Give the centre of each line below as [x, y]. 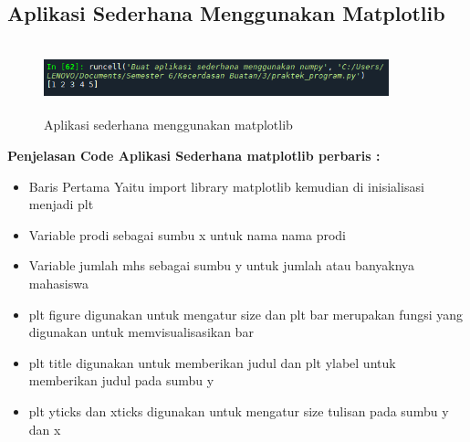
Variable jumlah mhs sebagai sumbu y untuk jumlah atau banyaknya [222, 265]
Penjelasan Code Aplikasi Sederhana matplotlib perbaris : [194, 155]
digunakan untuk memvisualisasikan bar [141, 332]
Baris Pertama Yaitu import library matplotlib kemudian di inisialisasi [226, 186]
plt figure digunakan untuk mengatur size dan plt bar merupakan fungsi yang [246, 314]
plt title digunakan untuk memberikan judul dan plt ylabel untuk [212, 362]
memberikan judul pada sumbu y [121, 380]
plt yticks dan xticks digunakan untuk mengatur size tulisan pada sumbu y [239, 410]
